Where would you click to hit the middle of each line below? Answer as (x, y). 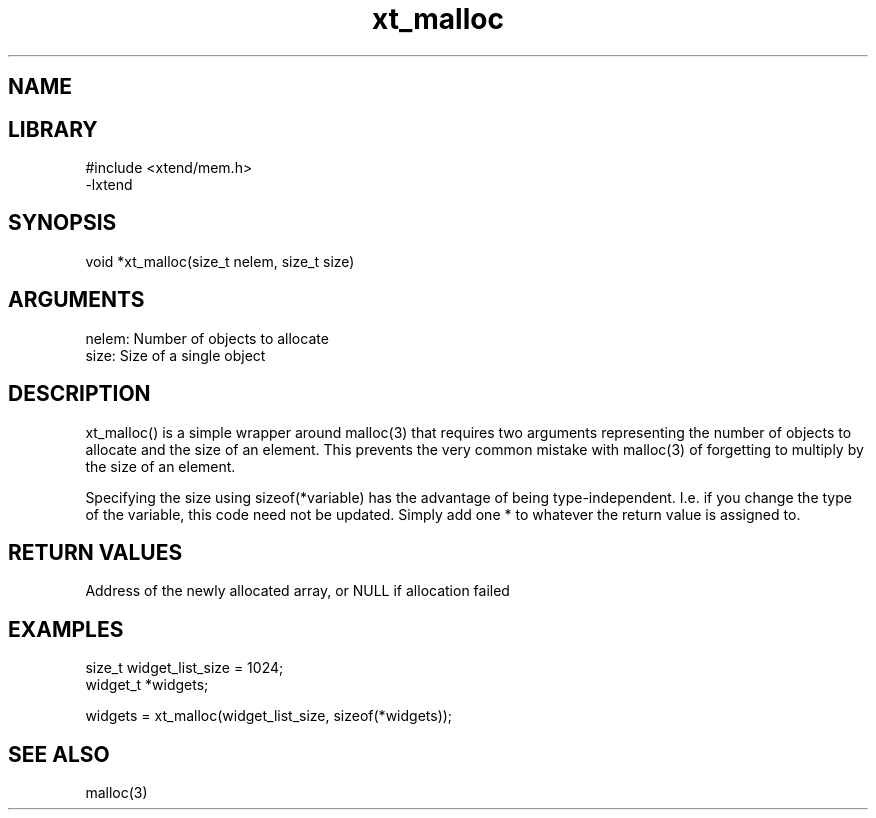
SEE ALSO (59, 754)
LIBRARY (53, 129)
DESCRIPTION (79, 394)
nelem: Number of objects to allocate (207, 338)
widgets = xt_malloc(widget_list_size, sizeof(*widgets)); (269, 716)
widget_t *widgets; (147, 685)
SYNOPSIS (62, 223)
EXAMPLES (66, 629)
